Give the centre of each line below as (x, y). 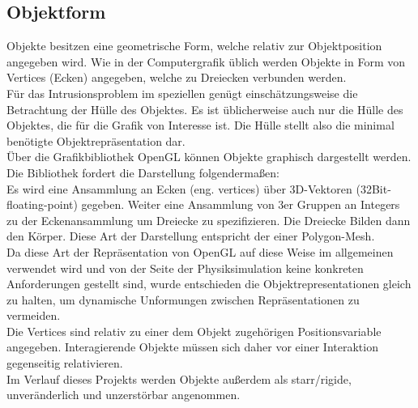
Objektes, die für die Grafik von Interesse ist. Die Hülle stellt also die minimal (200, 125)
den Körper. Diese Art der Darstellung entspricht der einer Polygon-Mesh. (191, 236)
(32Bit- (373, 188)
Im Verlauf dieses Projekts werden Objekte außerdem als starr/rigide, (179, 378)
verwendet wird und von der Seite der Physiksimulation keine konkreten (185, 268)
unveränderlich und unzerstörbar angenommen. (124, 395)
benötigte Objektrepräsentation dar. (96, 140)
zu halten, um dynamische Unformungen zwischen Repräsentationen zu (183, 299)
